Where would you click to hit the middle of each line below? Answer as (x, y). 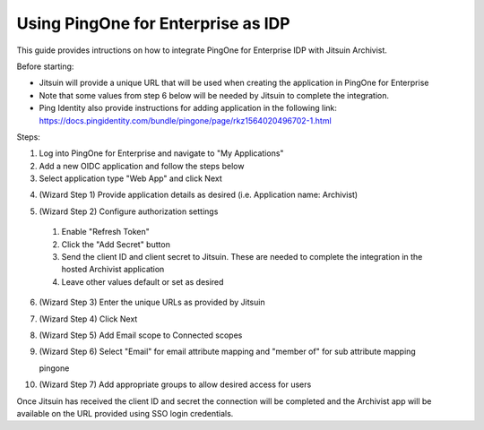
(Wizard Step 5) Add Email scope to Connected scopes (141, 335)
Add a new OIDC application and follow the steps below (142, 166)
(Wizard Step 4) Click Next (88, 319)
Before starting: (45, 66)
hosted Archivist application (113, 270)
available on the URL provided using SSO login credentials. (125, 413)
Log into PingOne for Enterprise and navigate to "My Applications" (161, 153)
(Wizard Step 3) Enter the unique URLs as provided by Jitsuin (152, 302)
